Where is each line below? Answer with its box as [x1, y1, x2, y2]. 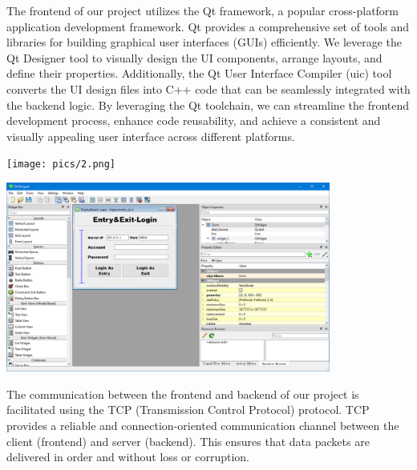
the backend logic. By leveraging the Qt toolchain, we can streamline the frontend [6, 96, 410, 113]
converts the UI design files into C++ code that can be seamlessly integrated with [6, 80, 411, 97]
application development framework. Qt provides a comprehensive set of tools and [6, 18, 410, 34]
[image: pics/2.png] [6, 159, 116, 171]
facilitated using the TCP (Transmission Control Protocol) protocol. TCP [6, 401, 370, 418]
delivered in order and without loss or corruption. [6, 448, 249, 465]
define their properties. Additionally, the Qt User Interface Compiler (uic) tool [6, 65, 392, 82]
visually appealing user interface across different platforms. [6, 127, 295, 144]
